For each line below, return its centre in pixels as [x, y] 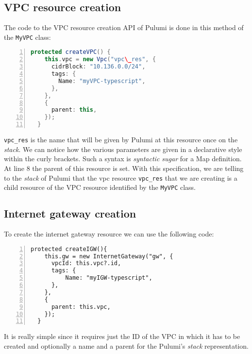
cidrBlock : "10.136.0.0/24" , [98, 67]
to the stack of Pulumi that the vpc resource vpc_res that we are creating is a [121, 177]
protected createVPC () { [71, 52]
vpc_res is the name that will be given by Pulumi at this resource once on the [121, 140]
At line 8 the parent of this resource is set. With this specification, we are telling [124, 168]
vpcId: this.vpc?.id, [86, 263]
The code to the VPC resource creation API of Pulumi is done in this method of [124, 27]
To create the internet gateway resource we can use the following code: [109, 234]
